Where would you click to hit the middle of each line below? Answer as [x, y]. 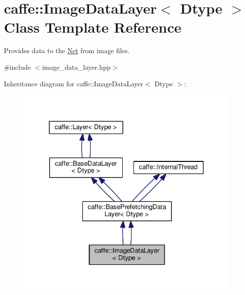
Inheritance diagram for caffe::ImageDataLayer [74, 83]
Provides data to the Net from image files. [67, 50]
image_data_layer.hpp [76, 67]
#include [18, 67]
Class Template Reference [93, 27]
